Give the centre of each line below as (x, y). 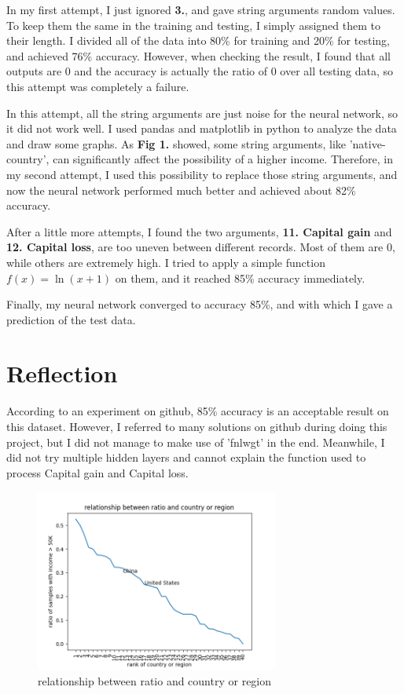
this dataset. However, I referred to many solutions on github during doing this (197, 426)
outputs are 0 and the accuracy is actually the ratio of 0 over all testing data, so (200, 71)
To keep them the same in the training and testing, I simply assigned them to (193, 25)
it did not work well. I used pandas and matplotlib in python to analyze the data (202, 128)
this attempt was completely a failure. (98, 86)
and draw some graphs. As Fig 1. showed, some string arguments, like (176, 143)
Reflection (62, 373)
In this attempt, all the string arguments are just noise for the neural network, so (202, 113)
